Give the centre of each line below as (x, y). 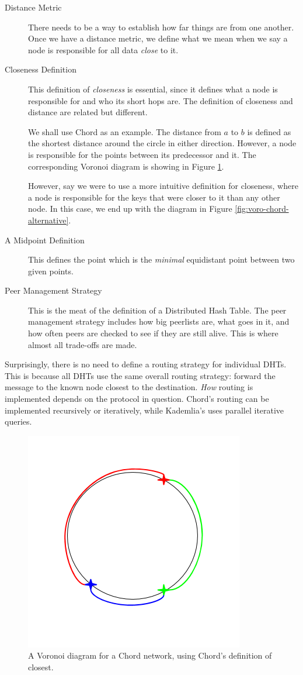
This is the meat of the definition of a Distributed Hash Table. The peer (157, 310)
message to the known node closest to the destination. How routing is (129, 387)
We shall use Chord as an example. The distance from (125, 131)
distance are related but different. (88, 112)
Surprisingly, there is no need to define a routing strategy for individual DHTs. (146, 364)
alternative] (48, 220)
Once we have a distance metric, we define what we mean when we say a (158, 38)
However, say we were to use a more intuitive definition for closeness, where (163, 186)
